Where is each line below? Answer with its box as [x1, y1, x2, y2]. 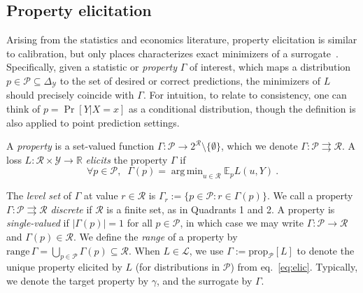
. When [128, 243, 160, 257]
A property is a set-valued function [6, 138, 155, 153]
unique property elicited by [6, 259, 122, 274]
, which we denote [221, 138, 298, 153]
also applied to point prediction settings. [6, 115, 180, 129]
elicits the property [85, 152, 168, 166]
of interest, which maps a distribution [189, 59, 351, 74]
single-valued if [6, 215, 69, 230]
